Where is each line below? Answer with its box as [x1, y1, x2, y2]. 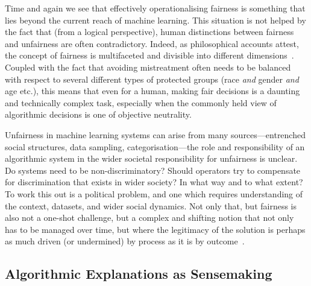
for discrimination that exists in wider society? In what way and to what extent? [5, 176, 303, 188]
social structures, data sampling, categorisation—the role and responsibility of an [5, 140, 305, 153]
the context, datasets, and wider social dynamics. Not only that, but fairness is [5, 199, 297, 212]
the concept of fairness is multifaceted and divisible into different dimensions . [5, 49, 294, 62]
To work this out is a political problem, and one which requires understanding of [5, 187, 303, 200]
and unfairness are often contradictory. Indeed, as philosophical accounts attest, [5, 37, 299, 49]
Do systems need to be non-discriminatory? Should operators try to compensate [5, 164, 301, 176]
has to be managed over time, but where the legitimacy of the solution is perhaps [5, 223, 306, 235]
